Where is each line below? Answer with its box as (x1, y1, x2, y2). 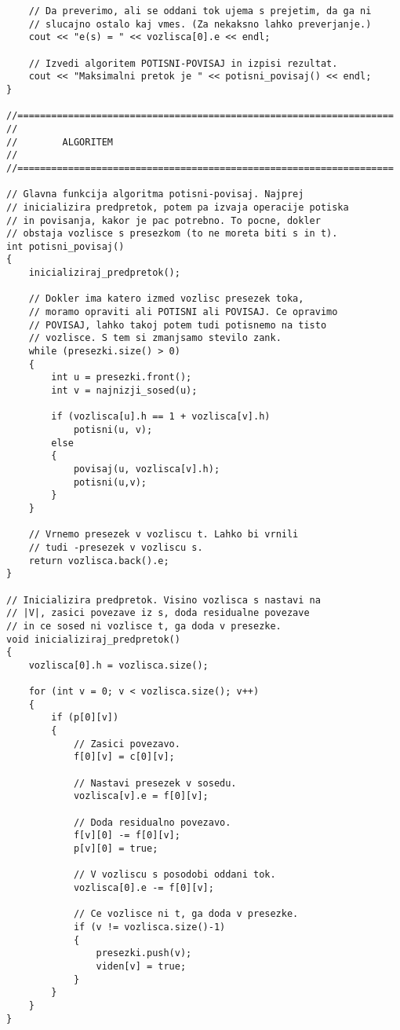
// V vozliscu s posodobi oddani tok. (73, 869, 276, 881)
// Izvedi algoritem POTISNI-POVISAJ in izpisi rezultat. (28, 57, 338, 69)
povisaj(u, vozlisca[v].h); (73, 463, 220, 475)
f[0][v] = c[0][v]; (73, 751, 175, 763)
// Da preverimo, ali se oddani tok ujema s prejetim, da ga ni (28, 5, 372, 16)
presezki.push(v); (96, 948, 192, 959)
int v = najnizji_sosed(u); (51, 385, 198, 397)
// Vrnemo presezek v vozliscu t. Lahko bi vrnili (28, 529, 299, 541)
